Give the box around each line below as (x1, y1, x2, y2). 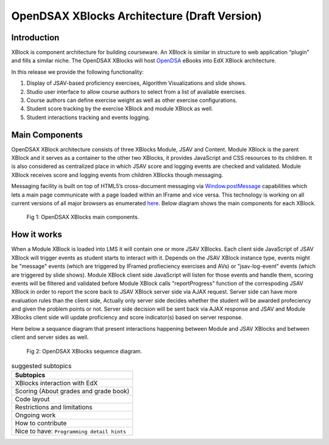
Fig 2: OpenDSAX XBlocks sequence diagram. (26, 347, 143, 355)
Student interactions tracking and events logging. (26, 114, 150, 121)
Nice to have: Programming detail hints (15, 427, 126, 436)
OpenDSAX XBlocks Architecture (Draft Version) (11, 9, 262, 23)
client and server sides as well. (11, 333, 89, 341)
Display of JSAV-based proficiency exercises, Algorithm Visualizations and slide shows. (26, 79, 247, 87)
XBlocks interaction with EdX (15, 379, 98, 388)
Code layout (15, 395, 50, 403)
